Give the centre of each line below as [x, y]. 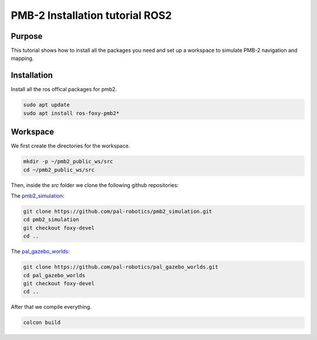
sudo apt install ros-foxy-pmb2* [71, 113]
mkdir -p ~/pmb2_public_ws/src [68, 161]
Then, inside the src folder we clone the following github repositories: [95, 185]
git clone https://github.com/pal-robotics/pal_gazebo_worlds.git [121, 267]
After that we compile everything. [51, 307]
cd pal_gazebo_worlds [54, 275]
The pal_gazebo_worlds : [40, 251]
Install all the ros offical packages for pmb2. [64, 89]
